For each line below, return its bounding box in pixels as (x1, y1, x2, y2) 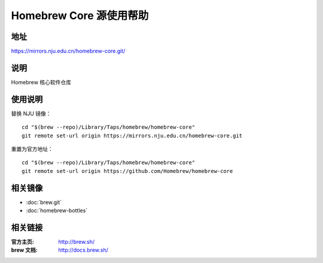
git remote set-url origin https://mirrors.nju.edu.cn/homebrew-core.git (22, 132, 243, 139)
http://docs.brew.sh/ (58, 246, 109, 253)
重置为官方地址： (11, 146, 53, 153)
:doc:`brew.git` (26, 199, 62, 206)
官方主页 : (11, 239, 34, 246)
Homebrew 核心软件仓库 (11, 78, 72, 86)
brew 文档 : (11, 246, 38, 253)
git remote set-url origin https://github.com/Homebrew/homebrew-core (22, 168, 233, 174)
